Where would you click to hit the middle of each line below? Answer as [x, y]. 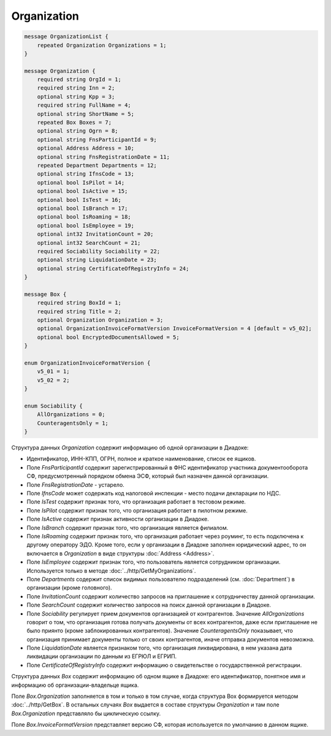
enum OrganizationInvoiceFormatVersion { [87, 363]
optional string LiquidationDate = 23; [97, 260]
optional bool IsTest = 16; [79, 200]
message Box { [45, 294]
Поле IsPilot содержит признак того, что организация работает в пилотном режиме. [137, 510]
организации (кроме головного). [70, 588]
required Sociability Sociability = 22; [99, 251]
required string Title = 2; [79, 311]
